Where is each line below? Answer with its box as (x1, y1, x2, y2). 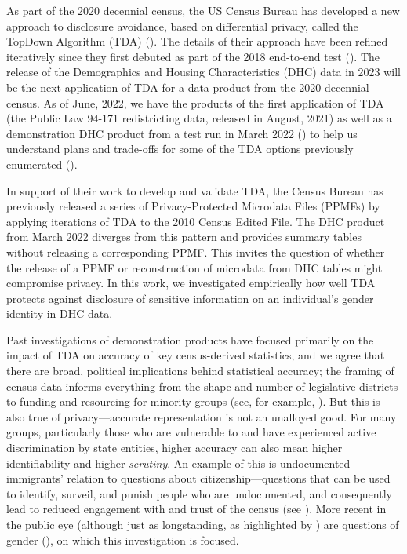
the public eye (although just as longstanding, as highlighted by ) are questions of (6, 516, 399, 532)
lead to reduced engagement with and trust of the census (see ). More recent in (6, 501, 387, 517)
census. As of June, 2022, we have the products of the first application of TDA (6, 94, 384, 111)
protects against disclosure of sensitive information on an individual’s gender (6, 290, 374, 306)
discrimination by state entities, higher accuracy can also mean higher (6, 439, 343, 456)
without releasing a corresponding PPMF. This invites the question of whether (6, 243, 385, 260)
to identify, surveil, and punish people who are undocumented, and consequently (6, 485, 392, 501)
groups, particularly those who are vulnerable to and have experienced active (6, 424, 376, 440)
